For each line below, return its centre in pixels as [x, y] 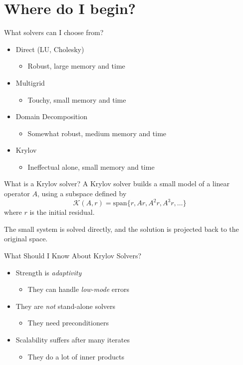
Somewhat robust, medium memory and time [97, 133]
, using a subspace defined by [82, 194]
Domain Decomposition [51, 116]
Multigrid [30, 82]
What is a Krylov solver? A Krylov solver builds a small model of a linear [117, 184]
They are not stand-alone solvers [66, 306]
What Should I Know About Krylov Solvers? [73, 255]
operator [17, 194]
